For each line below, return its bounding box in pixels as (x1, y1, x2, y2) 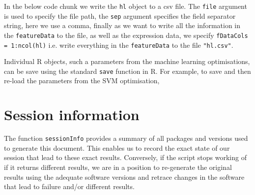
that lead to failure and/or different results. (4, 181, 135, 192)
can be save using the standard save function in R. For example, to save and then (4, 65, 251, 76)
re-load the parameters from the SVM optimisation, (4, 75, 160, 86)
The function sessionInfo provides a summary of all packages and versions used (4, 133, 248, 143)
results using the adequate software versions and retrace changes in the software (4, 171, 245, 182)
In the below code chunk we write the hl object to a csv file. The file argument (4, 1, 247, 11)
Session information (4, 104, 140, 125)
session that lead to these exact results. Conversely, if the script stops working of (4, 152, 247, 162)
